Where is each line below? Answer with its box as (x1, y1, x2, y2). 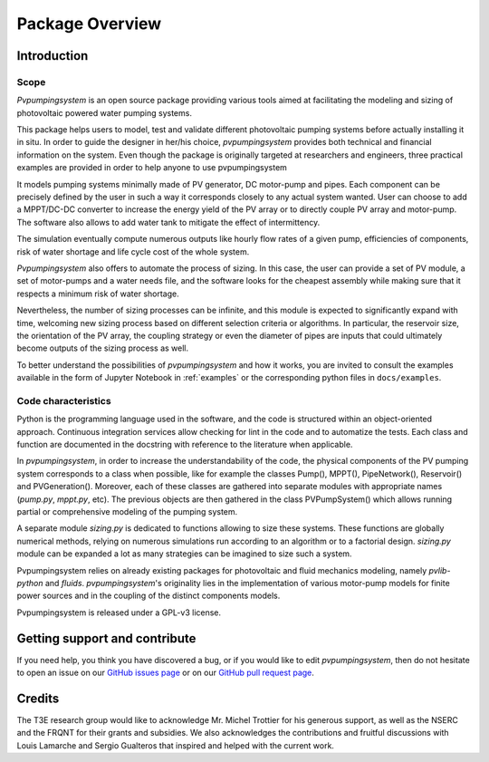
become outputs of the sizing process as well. (16, 342, 189, 353)
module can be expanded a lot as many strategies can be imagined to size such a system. (16, 548, 352, 559)
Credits (16, 690, 60, 706)
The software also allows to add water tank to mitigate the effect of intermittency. (16, 217, 321, 227)
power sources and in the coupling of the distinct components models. (16, 590, 281, 602)
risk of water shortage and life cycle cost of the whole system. (16, 246, 250, 257)
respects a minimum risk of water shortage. (16, 288, 180, 299)
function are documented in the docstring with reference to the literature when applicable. (16, 439, 353, 450)
